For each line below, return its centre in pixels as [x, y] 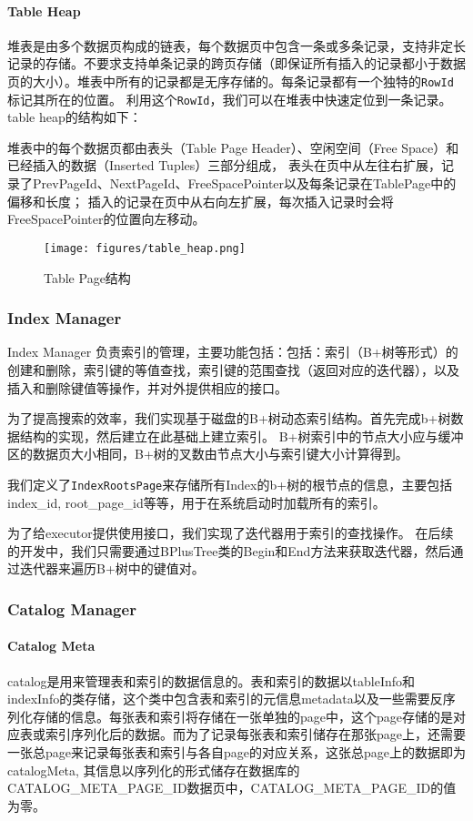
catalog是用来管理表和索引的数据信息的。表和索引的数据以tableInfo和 [211, 680]
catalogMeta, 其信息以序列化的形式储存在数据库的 [154, 770]
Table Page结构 [87, 277]
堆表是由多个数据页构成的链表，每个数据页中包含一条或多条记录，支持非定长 [236, 45]
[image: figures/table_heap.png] [145, 248]
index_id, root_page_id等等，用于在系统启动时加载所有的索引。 [196, 502]
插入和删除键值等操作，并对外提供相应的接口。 [147, 387]
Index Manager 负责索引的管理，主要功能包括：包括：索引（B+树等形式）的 [233, 352]
